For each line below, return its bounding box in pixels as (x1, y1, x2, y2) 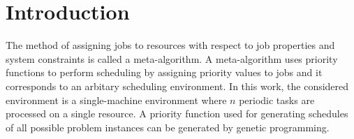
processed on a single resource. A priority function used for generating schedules (6, 106, 348, 121)
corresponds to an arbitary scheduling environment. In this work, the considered (6, 78, 349, 93)
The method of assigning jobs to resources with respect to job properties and (6, 38, 335, 52)
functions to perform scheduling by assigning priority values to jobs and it (6, 65, 323, 80)
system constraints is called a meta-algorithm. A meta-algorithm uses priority (6, 51, 338, 66)
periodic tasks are (239, 92, 315, 107)
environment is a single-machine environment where (6, 92, 227, 107)
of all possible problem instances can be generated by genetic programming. (6, 119, 330, 134)
